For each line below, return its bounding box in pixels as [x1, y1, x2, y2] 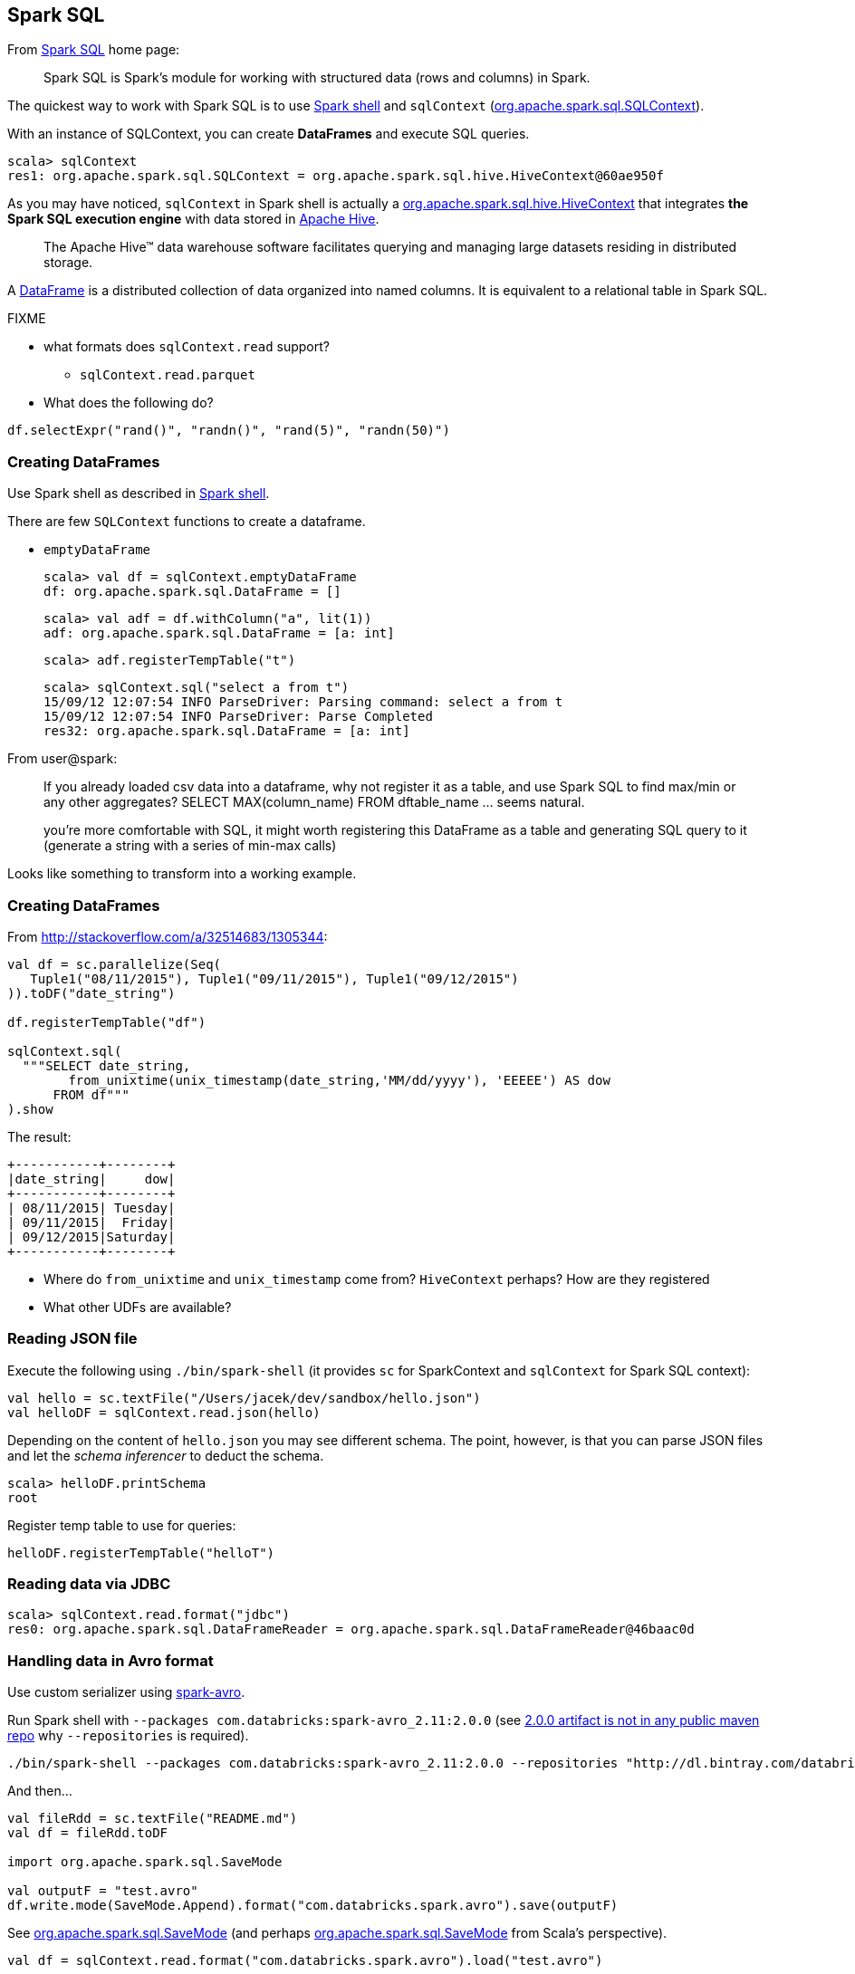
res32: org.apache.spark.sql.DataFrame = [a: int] [43, 723, 410, 739]
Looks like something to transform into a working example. [7, 866, 357, 882]
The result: [7, 1128, 72, 1145]
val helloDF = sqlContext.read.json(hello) [7, 1404, 321, 1420]
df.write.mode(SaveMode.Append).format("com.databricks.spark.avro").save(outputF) [7, 1898, 619, 1913]
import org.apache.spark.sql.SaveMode [7, 1854, 283, 1870]
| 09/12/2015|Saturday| [7, 1229, 176, 1244]
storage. [43, 254, 93, 271]
